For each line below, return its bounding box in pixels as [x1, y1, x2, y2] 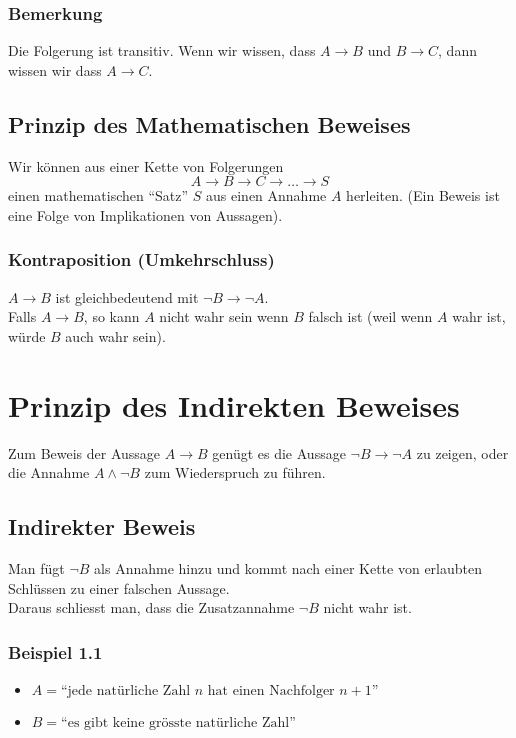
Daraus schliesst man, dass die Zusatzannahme [8, 597, 295, 618]
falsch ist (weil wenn [308, 306, 433, 327]
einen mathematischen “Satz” [8, 185, 189, 206]
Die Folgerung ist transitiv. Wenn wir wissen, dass [8, 40, 316, 61]
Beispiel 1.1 [8, 639, 103, 664]
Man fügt [8, 557, 65, 578]
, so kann [83, 306, 140, 327]
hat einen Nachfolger [207, 683, 335, 698]
